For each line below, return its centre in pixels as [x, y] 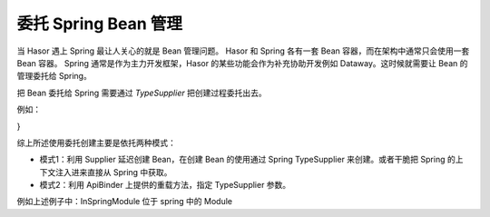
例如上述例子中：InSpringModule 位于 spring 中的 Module [125, 202]
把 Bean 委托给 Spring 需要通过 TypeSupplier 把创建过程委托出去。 [142, 93]
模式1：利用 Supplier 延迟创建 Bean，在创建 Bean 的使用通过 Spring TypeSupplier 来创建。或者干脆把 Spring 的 [247, 160]
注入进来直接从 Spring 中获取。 [113, 172]
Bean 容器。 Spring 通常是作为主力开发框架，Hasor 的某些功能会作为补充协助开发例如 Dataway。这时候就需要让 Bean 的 [242, 63]
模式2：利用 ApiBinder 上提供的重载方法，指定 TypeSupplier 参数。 [165, 185]
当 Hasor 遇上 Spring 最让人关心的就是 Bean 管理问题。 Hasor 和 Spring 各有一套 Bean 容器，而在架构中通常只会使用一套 [243, 51]
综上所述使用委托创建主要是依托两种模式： [96, 143]
